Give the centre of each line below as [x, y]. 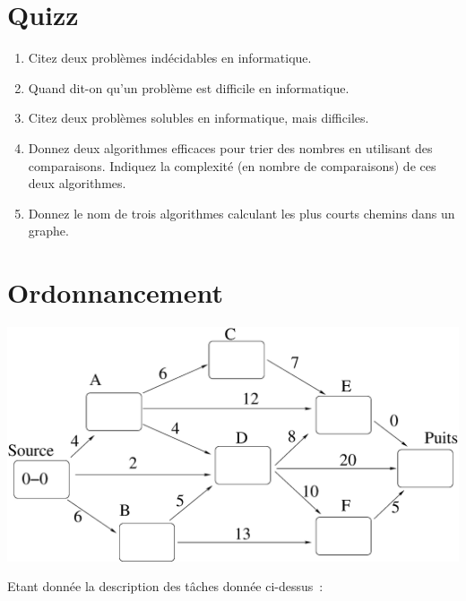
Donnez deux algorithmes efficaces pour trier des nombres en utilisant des [230, 147]
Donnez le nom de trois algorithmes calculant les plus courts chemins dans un [242, 213]
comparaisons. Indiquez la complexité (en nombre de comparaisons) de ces [232, 165]
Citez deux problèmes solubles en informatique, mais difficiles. [198, 118]
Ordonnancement [115, 292]
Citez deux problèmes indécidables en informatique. [170, 58]
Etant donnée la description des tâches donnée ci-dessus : [165, 586]
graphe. [48, 231]
